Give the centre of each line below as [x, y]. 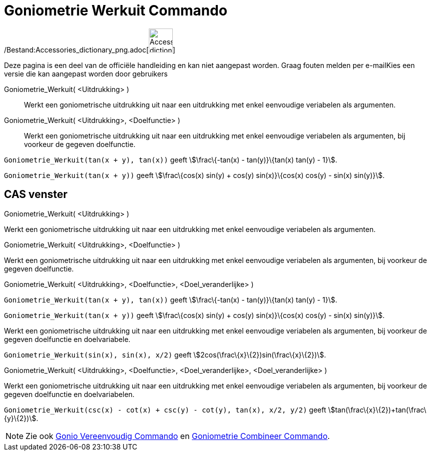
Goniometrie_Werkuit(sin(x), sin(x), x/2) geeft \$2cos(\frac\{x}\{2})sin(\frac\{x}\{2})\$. [165, 354]
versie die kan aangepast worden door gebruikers [86, 73]
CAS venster [36, 194]
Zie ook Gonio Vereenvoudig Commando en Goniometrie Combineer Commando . [178, 436]
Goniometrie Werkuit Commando [116, 10]
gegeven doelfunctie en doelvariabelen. [69, 394]
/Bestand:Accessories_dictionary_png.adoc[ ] [90, 49]
